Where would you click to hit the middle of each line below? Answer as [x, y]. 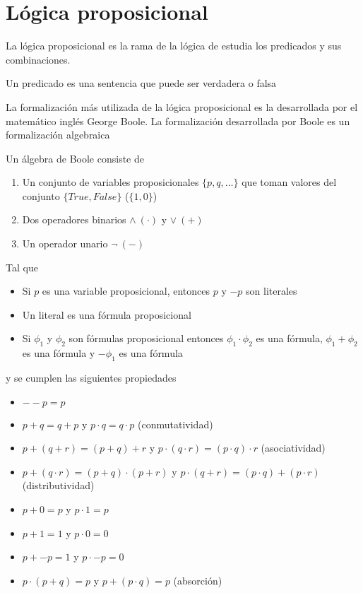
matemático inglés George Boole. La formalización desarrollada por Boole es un [178, 121]
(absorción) [198, 580]
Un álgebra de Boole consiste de [75, 158]
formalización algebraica [58, 135]
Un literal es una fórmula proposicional [107, 314]
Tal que [22, 267]
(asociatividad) [293, 448]
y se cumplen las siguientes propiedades [91, 378]
